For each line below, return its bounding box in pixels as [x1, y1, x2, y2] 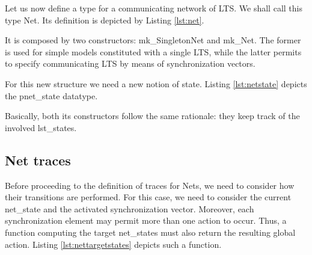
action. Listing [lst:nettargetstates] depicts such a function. [5, 238, 222, 250]
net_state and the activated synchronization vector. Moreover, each [5, 202, 254, 215]
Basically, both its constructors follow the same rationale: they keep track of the [5, 109, 300, 122]
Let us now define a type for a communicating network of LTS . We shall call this [5, 2, 302, 14]
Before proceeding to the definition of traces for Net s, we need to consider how [5, 179, 295, 191]
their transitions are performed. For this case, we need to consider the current [5, 191, 292, 203]
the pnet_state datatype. [5, 89, 98, 102]
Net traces [5, 150, 71, 169]
